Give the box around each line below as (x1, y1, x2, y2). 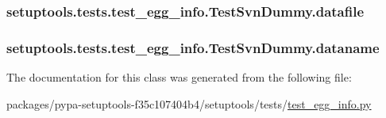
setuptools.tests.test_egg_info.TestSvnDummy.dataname (6, 37, 380, 57)
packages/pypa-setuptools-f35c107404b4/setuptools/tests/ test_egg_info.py (6, 95, 372, 112)
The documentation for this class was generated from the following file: (6, 69, 352, 86)
